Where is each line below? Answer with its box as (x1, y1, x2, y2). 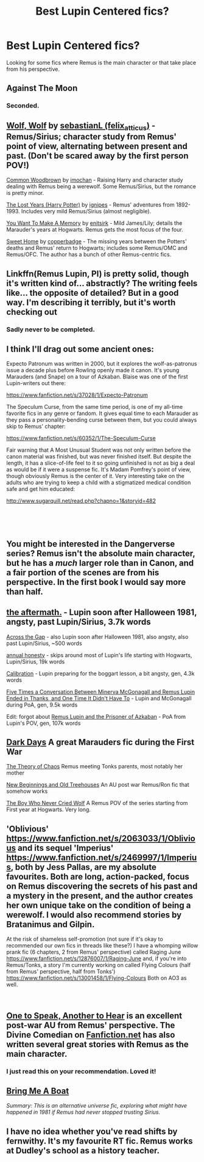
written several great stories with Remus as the (6, 1039, 189, 1050)
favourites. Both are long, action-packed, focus (6, 871, 190, 881)
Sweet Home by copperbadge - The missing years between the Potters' (6, 238, 187, 245)
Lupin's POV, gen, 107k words (6, 719, 81, 727)
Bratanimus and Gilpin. (6, 919, 95, 930)
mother (6, 769, 24, 777)
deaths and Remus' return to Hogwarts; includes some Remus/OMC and (6, 245, 188, 252)
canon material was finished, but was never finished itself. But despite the (6, 453, 192, 460)
